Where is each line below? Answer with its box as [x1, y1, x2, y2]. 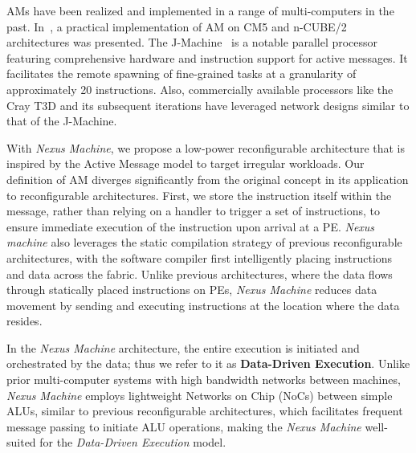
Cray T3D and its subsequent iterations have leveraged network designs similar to [6, 96, 410, 113]
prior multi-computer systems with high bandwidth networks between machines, [6, 371, 401, 388]
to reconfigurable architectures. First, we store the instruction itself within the [6, 186, 392, 203]
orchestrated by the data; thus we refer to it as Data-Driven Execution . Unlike [6, 355, 410, 372]
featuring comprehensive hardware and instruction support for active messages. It [6, 49, 408, 66]
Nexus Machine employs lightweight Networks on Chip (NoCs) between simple [6, 386, 393, 403]
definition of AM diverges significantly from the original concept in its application [6, 170, 409, 187]
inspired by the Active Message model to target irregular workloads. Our [6, 155, 365, 172]
